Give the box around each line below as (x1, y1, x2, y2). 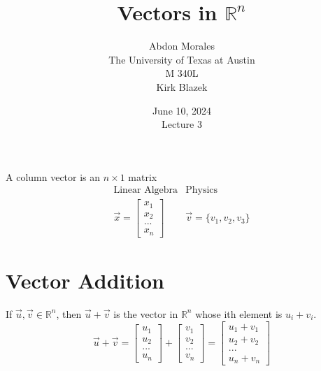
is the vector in (113, 306, 178, 321)
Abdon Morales (149, 38, 215, 53)
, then (56, 306, 82, 321)
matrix (128, 169, 157, 184)
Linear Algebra (113, 185, 178, 196)
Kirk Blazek (156, 79, 208, 94)
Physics (185, 185, 218, 196)
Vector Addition (6, 266, 164, 295)
